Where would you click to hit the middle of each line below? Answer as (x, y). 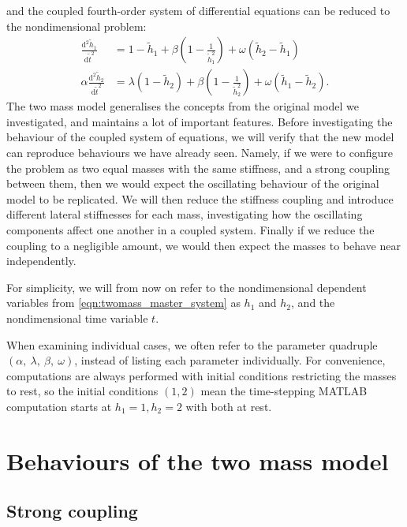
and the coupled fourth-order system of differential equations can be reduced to (198, 10)
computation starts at (59, 406)
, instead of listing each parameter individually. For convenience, (230, 360)
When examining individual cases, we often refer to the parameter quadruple (192, 344)
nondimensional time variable (77, 318)
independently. (41, 261)
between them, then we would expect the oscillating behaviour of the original (193, 183)
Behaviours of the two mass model (198, 460)
